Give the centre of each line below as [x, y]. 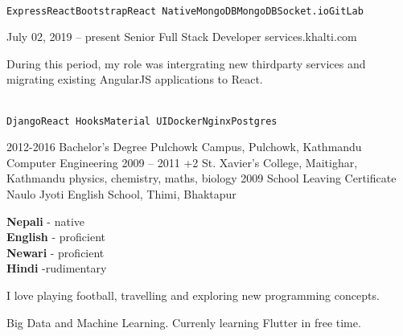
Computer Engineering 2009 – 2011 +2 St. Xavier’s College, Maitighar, [182, 162]
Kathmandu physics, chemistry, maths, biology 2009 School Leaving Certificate [201, 178]
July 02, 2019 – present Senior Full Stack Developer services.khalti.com [182, 37]
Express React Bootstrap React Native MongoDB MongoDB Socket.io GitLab [185, 11]
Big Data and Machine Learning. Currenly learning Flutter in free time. [184, 322]
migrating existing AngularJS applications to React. [135, 79]
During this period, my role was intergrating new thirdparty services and [186, 63]
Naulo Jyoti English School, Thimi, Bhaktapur [121, 194]
